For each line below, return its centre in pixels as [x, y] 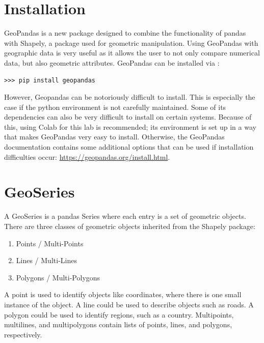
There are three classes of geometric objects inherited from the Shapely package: [130, 226]
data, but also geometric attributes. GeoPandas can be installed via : [112, 62]
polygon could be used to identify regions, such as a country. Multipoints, [119, 314]
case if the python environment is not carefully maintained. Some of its [115, 107]
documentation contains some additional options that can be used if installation [129, 147]
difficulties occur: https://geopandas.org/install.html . [87, 156]
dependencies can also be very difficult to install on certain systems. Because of [128, 117]
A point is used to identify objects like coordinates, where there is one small [123, 294]
